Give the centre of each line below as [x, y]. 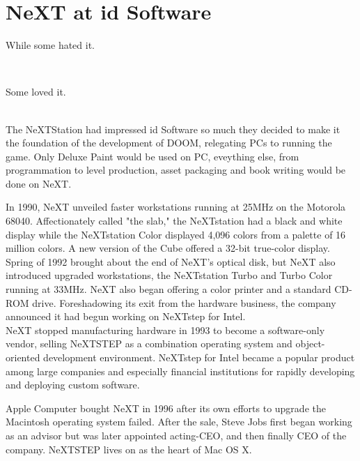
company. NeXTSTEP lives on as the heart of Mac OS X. [129, 449]
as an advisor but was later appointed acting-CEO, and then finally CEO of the [176, 435]
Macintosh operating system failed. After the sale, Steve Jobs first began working [179, 422]
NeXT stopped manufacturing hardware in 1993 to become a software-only [165, 330]
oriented [23, 357]
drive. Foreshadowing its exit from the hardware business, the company [184, 302]
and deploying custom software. [73, 385]
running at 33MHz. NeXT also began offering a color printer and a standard [169, 289]
